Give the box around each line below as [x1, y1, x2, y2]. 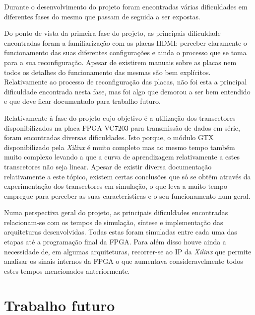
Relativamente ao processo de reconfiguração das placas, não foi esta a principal [4, 77, 247, 87]
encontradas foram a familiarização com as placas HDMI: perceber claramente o [4, 37, 247, 48]
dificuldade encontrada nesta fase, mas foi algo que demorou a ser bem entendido [4, 86, 251, 96]
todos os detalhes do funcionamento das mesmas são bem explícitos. [4, 67, 211, 77]
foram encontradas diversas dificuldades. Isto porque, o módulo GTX [4, 132, 214, 143]
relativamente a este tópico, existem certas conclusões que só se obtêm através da [4, 171, 251, 181]
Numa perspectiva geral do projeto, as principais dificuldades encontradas [4, 207, 228, 218]
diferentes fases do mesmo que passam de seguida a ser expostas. [4, 11, 200, 21]
